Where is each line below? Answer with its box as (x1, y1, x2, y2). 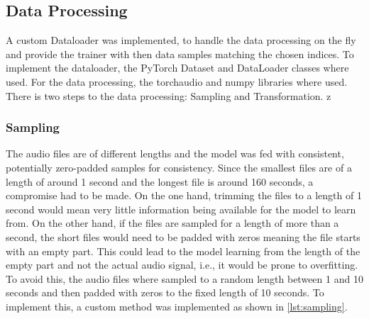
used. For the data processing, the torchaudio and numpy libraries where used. (6, 74, 348, 89)
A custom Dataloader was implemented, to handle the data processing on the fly (6, 33, 356, 47)
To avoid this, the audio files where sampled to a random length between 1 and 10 (6, 271, 363, 286)
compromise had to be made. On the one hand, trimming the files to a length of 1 (6, 188, 362, 203)
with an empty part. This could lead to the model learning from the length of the (6, 243, 360, 258)
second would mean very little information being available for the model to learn (6, 201, 356, 216)
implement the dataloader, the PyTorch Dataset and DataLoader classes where (6, 60, 349, 75)
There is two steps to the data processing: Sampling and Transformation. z (6, 88, 331, 103)
